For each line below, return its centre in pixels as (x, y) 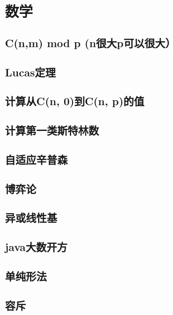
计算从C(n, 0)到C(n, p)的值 (75, 101)
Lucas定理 (30, 72)
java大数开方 (36, 247)
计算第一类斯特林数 (52, 130)
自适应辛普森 (36, 159)
